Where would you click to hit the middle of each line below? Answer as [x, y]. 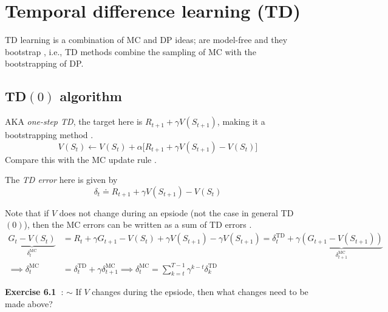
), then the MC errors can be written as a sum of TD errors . [138, 224]
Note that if [27, 212]
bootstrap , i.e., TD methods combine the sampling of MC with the [131, 51]
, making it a [241, 121]
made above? [29, 304]
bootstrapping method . [49, 135]
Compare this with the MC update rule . [81, 159]
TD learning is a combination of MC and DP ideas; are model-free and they [146, 40]
